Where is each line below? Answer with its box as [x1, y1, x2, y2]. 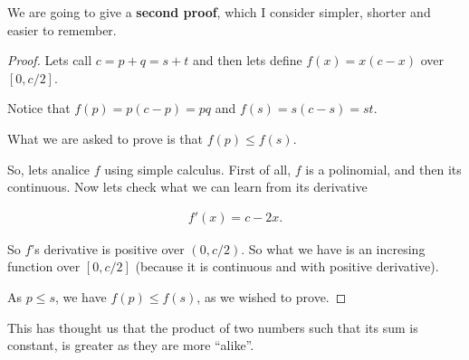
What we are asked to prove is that [7, 128, 204, 147]
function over [7, 257, 81, 276]
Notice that [7, 99, 71, 118]
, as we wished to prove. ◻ [196, 287, 347, 306]
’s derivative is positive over [31, 239, 185, 258]
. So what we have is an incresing [241, 239, 426, 258]
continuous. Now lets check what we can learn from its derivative [7, 177, 368, 196]
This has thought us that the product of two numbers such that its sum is [7, 317, 418, 336]
